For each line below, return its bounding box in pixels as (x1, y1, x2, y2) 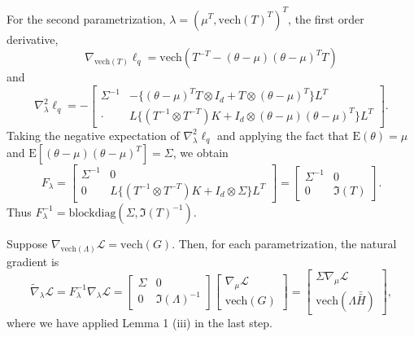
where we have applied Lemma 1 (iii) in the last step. (7, 314, 273, 331)
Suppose (7, 234, 48, 252)
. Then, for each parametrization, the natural (172, 234, 397, 252)
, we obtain (172, 144, 229, 161)
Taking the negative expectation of (7, 126, 180, 143)
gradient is (7, 252, 59, 269)
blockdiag (68, 207, 116, 219)
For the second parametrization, (7, 10, 166, 27)
